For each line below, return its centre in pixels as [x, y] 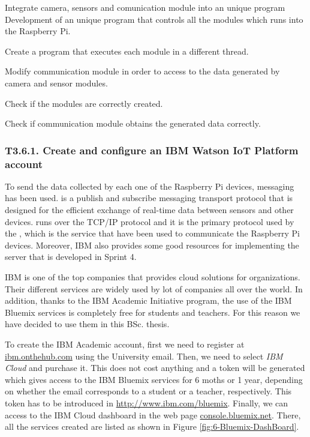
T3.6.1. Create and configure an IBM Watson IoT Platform [152, 150]
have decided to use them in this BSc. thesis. [87, 324]
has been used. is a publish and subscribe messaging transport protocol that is [149, 198]
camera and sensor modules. [56, 83]
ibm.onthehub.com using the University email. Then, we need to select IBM [144, 356]
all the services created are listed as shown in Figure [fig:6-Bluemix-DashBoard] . [152, 426]
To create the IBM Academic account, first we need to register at [125, 344]
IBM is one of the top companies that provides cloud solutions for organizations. [153, 277]
